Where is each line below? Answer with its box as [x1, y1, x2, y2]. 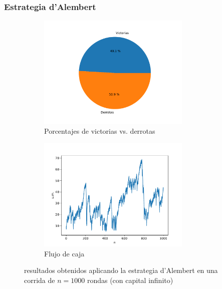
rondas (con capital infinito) [87, 274, 173, 285]
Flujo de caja [44, 248, 85, 258]
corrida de [24, 274, 55, 285]
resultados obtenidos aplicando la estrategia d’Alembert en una [24, 265, 218, 275]
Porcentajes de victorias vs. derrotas [44, 126, 155, 136]
